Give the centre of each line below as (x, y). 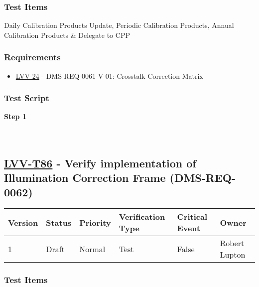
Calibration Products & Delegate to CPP (67, 35)
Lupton (233, 255)
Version (23, 222)
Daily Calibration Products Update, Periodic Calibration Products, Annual (119, 25)
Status (59, 222)
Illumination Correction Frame (85, 177)
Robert (232, 243)
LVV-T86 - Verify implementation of (100, 163)
